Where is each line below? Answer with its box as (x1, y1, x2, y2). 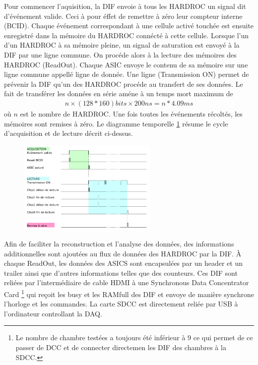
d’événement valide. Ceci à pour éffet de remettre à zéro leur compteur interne (4, 10, 243, 21)
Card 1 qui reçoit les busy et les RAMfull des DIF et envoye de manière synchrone (4, 288, 254, 299)
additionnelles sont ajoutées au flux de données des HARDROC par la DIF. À (4, 248, 242, 258)
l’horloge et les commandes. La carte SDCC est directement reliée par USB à (4, 299, 238, 309)
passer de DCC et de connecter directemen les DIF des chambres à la (15, 342, 226, 353)
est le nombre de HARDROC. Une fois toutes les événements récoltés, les (20, 108, 243, 119)
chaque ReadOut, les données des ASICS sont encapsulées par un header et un (4, 258, 243, 268)
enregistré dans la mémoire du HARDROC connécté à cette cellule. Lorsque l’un (4, 30, 249, 40)
